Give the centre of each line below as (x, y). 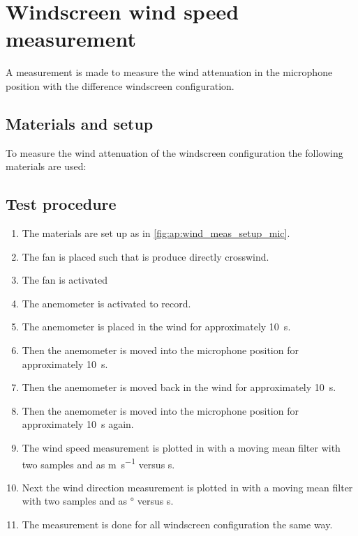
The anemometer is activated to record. (106, 303)
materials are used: (46, 166)
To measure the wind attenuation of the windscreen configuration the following (174, 152)
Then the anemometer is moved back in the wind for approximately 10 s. (179, 387)
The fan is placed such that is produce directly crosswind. (146, 256)
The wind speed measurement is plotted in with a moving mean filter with (181, 448)
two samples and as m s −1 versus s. (98, 463)
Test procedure (61, 204)
